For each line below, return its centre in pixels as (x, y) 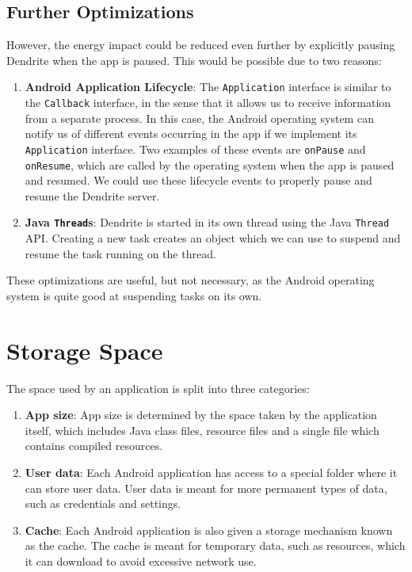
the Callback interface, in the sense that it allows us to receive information (208, 103)
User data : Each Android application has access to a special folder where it (211, 472)
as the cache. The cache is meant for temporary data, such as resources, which (215, 545)
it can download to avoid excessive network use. (141, 561)
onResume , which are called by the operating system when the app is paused (210, 164)
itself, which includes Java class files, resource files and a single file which (202, 430)
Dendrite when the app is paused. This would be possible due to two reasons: (194, 60)
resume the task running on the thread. (120, 253)
